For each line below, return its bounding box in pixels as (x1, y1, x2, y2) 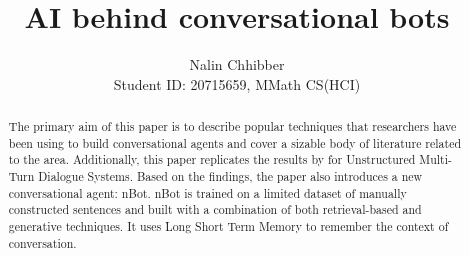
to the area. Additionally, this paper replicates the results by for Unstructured (8, 151, 416, 168)
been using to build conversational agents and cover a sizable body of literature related (8, 134, 462, 151)
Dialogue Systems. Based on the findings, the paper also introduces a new (38, 168, 423, 185)
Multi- (419, 151, 453, 168)
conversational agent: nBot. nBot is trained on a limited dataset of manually (8, 184, 407, 201)
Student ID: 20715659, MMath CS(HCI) (113, 73, 361, 94)
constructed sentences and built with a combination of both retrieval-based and (8, 201, 422, 218)
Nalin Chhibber (189, 54, 285, 75)
